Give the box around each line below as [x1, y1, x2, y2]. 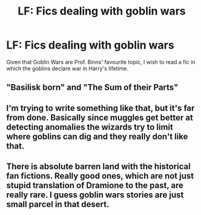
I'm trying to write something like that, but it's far [6, 103, 195, 113]
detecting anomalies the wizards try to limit [6, 122, 174, 132]
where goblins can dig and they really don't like [6, 131, 188, 142]
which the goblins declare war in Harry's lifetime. [6, 65, 129, 72]
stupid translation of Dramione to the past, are [6, 180, 183, 191]
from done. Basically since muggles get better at [6, 112, 194, 122]
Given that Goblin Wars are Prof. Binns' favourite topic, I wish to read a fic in [6, 58, 196, 65]
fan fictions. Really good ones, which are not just [6, 171, 194, 181]
